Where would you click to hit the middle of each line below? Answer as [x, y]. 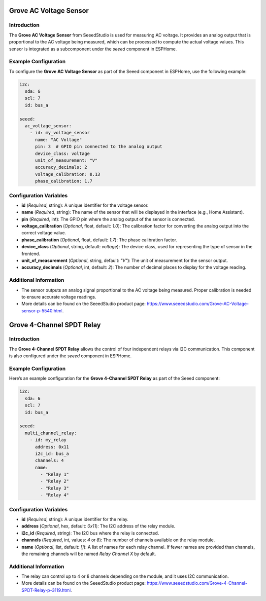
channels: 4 [50, 461]
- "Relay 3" [54, 488]
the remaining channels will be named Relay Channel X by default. [89, 554]
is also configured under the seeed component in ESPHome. [70, 356]
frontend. [31, 254]
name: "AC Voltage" [59, 140]
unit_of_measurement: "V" [66, 160]
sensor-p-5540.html [42, 310]
